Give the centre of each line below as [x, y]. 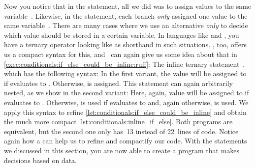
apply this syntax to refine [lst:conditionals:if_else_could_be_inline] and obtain [125, 112]
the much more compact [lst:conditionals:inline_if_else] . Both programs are [118, 122]
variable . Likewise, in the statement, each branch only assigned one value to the [126, 15]
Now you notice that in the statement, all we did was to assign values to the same [128, 6]
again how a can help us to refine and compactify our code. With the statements [126, 141]
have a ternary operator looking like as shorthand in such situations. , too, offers [126, 44]
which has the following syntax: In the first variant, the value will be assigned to [125, 73]
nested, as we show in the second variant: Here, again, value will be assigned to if [127, 93]
